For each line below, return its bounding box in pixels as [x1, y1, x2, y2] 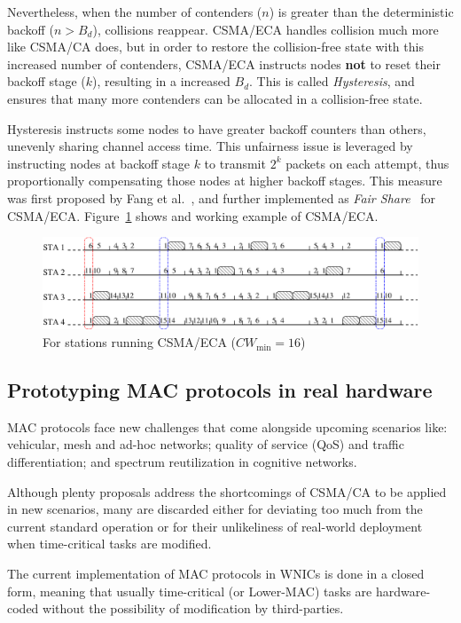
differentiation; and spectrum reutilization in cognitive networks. [7, 453, 357, 471]
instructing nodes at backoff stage [7, 154, 190, 172]
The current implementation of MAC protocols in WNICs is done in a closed [7, 564, 425, 583]
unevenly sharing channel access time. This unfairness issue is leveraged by [7, 137, 413, 155]
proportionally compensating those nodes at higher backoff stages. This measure [7, 171, 442, 190]
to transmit [204, 154, 266, 172]
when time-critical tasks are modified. [7, 534, 212, 553]
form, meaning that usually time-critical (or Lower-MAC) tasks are [7, 581, 372, 600]
